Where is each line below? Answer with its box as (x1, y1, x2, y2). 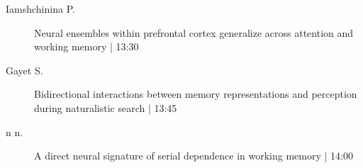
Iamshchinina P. (6, 1, 75, 16)
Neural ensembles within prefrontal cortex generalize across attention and (34, 25, 354, 40)
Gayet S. (6, 62, 43, 77)
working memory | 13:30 (34, 39, 139, 54)
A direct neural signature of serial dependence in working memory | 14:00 (34, 148, 353, 163)
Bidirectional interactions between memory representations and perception (34, 86, 357, 101)
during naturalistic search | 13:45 (34, 100, 177, 115)
